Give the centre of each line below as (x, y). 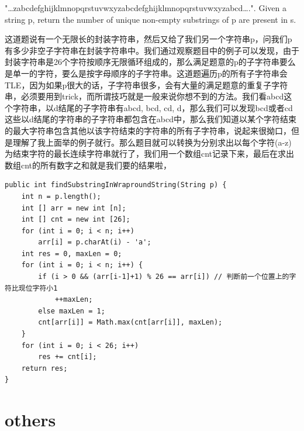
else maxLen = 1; (72, 311)
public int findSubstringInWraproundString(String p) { (116, 185)
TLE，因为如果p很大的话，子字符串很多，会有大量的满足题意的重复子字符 (146, 85)
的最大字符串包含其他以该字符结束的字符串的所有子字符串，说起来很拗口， (148, 130)
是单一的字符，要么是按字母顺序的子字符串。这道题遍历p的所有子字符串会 (146, 73)
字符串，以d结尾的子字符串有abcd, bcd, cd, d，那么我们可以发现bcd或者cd (153, 107)
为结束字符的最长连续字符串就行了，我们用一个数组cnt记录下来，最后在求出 (150, 154)
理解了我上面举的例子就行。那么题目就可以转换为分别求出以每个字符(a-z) (152, 142)
